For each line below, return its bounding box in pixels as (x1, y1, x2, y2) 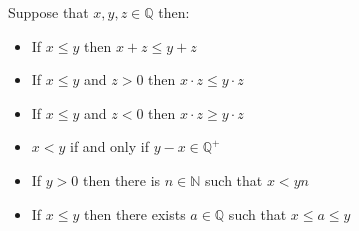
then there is (82, 169, 161, 190)
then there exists (84, 203, 186, 224)
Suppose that (8, 2, 89, 22)
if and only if (70, 136, 149, 157)
